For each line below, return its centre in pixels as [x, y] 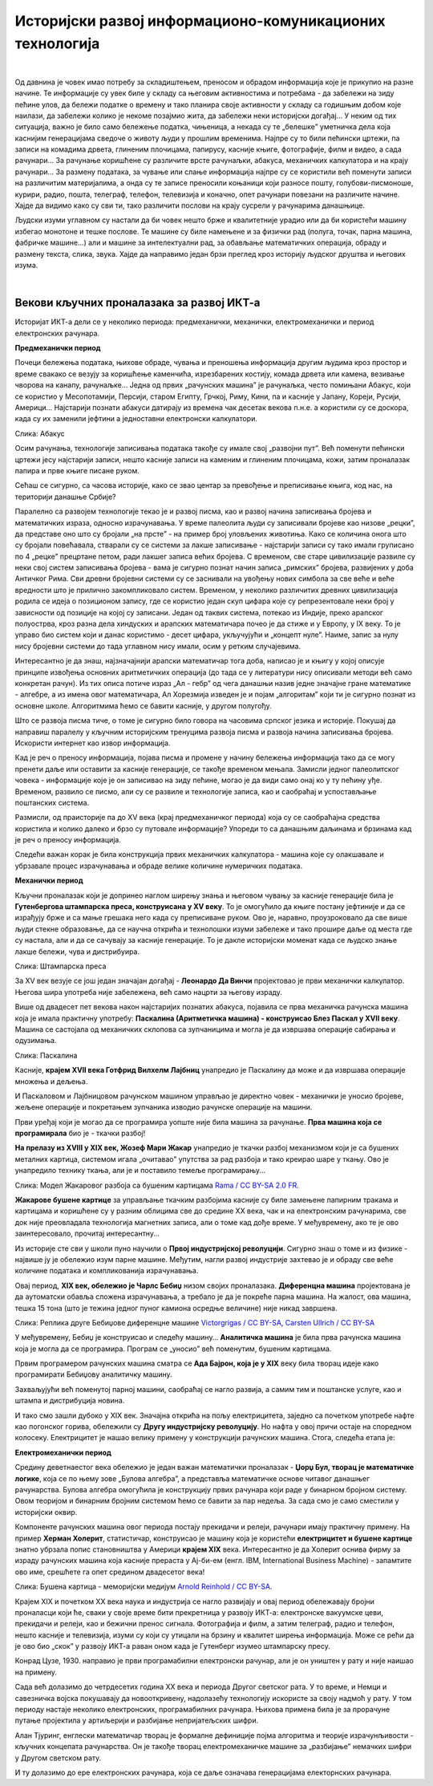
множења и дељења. [51, 1081]
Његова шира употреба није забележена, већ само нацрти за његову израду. [148, 992]
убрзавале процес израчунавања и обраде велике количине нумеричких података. [159, 866]
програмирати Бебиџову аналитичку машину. [93, 1374]
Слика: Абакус [40, 433]
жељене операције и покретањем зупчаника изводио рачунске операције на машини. [164, 1107]
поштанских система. [52, 802]
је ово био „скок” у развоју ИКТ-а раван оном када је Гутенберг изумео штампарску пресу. [172, 1646]
